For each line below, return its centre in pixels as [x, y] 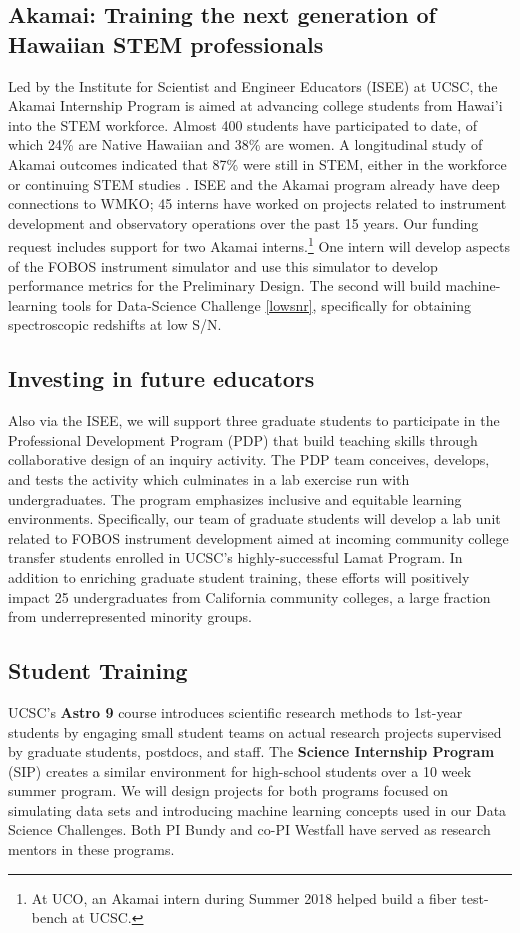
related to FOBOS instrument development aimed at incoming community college [258, 537]
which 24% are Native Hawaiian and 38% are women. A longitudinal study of [245, 144]
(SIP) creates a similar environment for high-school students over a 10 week [240, 770]
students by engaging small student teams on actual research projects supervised [255, 731]
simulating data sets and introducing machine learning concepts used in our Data [257, 809]
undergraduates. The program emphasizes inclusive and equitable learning [235, 498]
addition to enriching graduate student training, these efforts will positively [239, 576]
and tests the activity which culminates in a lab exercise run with [209, 478]
